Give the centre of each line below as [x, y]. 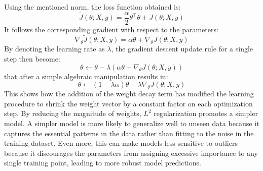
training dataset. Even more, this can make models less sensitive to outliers [121, 143]
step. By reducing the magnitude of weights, [73, 113]
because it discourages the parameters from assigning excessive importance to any [131, 153]
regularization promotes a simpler [206, 113]
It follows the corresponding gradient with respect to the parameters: [111, 29]
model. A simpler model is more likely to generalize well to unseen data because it [132, 123]
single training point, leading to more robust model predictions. [103, 163]
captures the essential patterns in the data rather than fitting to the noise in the [129, 133]
